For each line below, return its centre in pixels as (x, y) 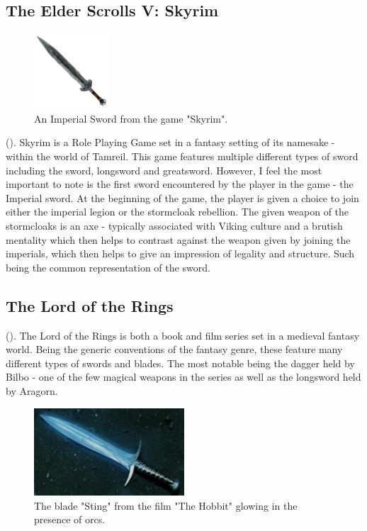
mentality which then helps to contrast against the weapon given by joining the (178, 239)
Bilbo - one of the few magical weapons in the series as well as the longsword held (183, 377)
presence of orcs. (70, 519)
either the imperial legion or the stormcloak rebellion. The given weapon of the (177, 212)
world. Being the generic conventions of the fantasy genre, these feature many (174, 349)
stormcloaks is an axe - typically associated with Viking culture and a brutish (174, 225)
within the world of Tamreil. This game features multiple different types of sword (182, 156)
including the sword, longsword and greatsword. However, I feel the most (164, 170)
